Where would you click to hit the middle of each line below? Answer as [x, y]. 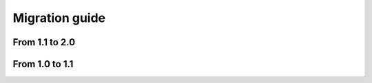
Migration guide [59, 18]
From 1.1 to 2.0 [44, 42]
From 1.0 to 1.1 [43, 64]
